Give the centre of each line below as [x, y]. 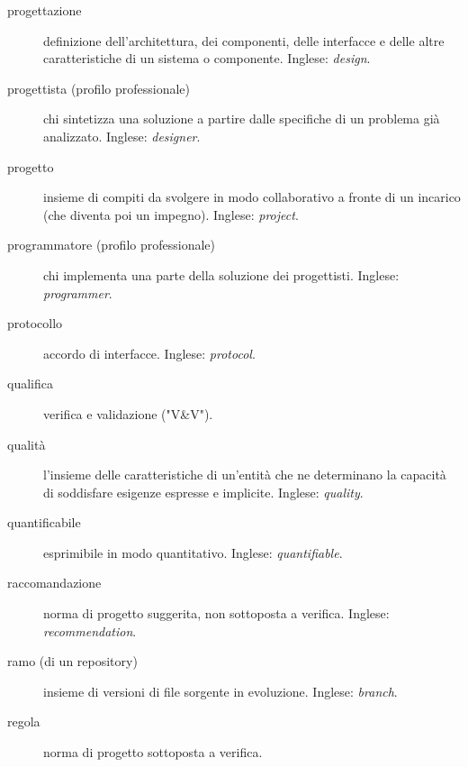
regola [24, 721]
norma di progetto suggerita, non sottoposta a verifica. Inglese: [216, 613]
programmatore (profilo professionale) [111, 245]
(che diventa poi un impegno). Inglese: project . [171, 214]
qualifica [30, 383]
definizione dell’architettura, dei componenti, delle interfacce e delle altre [244, 40]
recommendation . [90, 630]
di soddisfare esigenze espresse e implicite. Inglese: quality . [203, 492]
